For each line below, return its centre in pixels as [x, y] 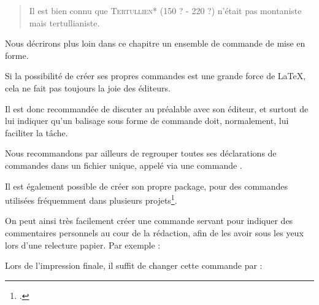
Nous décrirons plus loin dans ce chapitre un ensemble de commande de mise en [155, 43]
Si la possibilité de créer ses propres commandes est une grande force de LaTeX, [156, 76]
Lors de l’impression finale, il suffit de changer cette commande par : [134, 265]
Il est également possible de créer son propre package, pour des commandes [147, 186]
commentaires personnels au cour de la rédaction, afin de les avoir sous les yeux [154, 232]
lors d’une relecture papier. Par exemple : [83, 245]
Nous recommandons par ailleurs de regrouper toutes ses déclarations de [141, 153]
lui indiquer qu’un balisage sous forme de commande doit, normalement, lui [147, 121]
